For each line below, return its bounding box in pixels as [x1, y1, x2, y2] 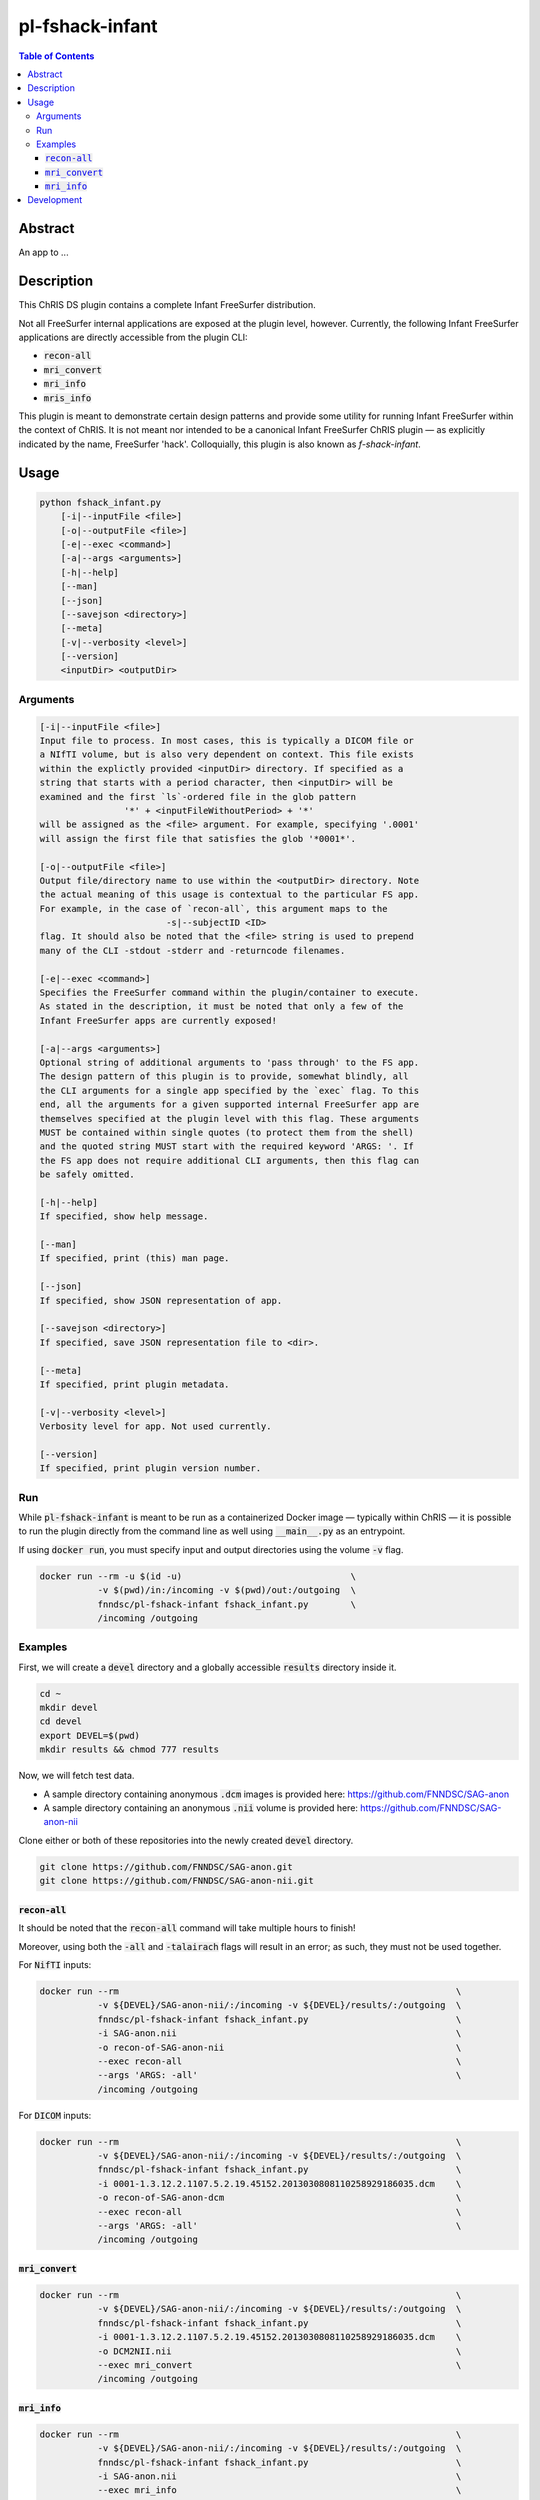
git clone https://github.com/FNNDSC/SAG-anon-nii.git [39, 1875, 314, 1887]
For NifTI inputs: [18, 1958, 92, 1970]
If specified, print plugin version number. [39, 1463, 262, 1474]
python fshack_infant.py [39, 496, 162, 508]
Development [27, 194, 83, 206]
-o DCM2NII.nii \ [97, 2345, 462, 2357]
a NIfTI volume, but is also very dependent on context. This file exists [39, 749, 415, 760]
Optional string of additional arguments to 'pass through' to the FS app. [39, 1056, 420, 1068]
